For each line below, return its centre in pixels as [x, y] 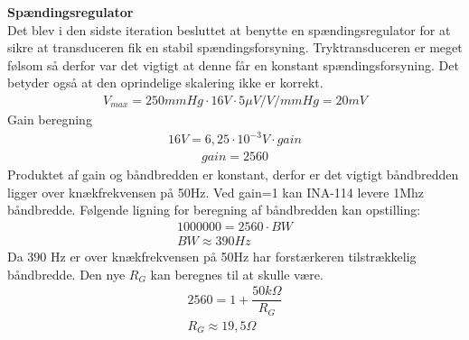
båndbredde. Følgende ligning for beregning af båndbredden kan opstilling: [214, 210]
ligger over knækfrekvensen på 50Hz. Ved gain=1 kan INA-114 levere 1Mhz [216, 192]
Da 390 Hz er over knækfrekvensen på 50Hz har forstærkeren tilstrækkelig [212, 256]
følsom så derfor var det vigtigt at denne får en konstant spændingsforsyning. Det [233, 64]
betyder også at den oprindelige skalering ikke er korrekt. [165, 83]
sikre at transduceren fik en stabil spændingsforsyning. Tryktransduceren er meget [235, 47]
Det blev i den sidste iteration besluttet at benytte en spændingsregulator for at [229, 29]
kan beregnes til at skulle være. [237, 274]
